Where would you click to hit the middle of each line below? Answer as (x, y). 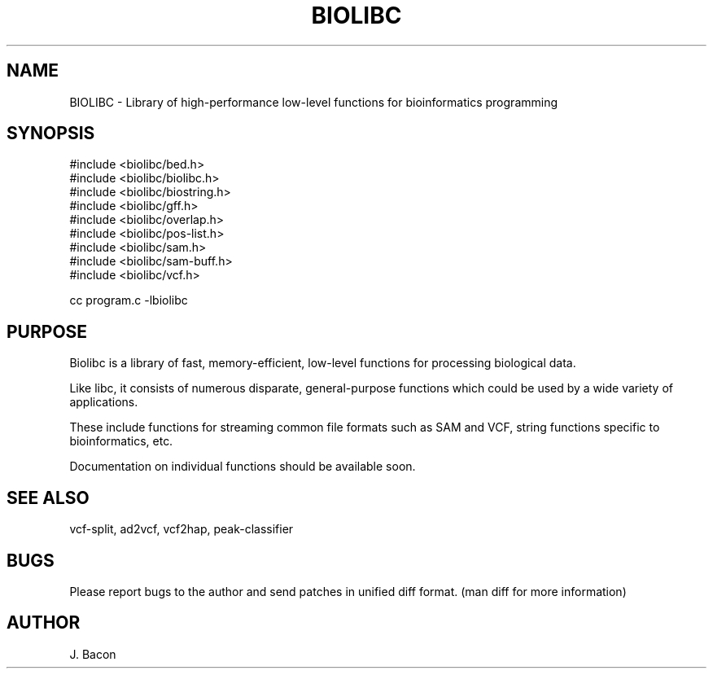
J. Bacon (93, 654)
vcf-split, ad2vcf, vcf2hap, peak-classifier (182, 529)
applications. (104, 402)
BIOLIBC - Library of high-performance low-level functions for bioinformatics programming (314, 102)
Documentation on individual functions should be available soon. (243, 467)
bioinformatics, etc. (121, 441)
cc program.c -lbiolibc (129, 300)
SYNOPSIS (51, 134)
